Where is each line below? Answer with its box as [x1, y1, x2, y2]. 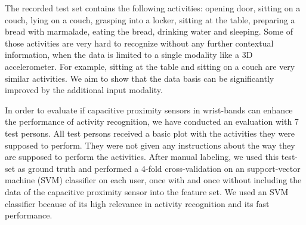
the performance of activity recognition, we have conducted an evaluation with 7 [5, 115, 299, 128]
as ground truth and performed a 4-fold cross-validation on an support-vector [17, 162, 301, 174]
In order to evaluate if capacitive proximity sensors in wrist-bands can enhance [5, 103, 293, 116]
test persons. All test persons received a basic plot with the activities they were [5, 127, 295, 139]
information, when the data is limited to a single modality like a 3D [5, 48, 253, 61]
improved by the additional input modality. [5, 84, 163, 96]
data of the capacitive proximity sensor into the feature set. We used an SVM [5, 185, 289, 198]
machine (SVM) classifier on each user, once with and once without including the [5, 174, 302, 186]
